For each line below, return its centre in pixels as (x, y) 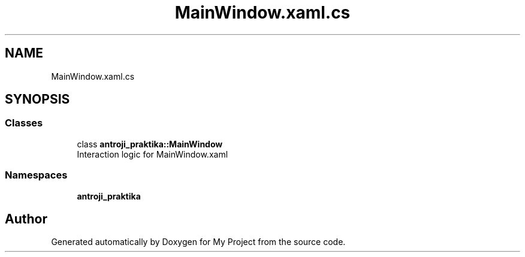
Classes (24, 123)
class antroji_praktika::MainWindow (150, 144)
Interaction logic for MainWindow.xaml (153, 154)
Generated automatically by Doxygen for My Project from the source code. (198, 242)
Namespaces (36, 175)
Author (26, 219)
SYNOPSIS (37, 99)
